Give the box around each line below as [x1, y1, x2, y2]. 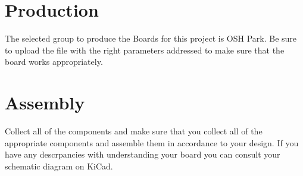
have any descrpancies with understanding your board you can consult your [5, 148, 280, 161]
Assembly [5, 90, 85, 115]
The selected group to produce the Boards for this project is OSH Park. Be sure [5, 32, 297, 45]
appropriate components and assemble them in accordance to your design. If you [5, 136, 299, 149]
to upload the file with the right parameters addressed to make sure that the [5, 43, 285, 56]
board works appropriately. [5, 55, 103, 68]
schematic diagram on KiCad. [5, 159, 113, 172]
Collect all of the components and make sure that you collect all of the [5, 125, 263, 137]
